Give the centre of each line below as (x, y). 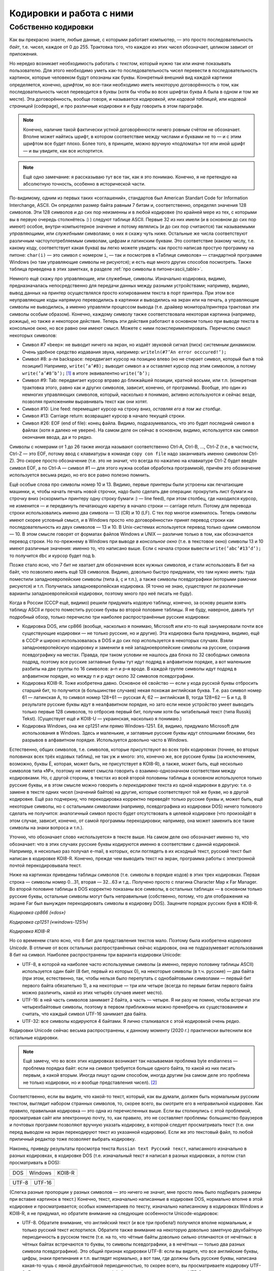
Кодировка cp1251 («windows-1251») (49, 922)
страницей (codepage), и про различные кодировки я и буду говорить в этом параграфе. (106, 106)
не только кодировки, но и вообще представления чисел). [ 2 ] (90, 1082)
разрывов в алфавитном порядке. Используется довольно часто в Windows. (105, 740)
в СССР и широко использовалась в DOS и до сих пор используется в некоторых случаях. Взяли (128, 640)
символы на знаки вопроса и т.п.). (46, 828)
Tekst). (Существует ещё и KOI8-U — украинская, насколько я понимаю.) (102, 719)
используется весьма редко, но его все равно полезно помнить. (80, 475)
